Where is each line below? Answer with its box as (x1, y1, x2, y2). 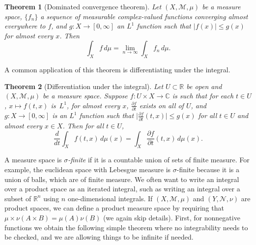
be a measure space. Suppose (43, 91, 128, 101)
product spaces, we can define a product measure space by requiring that (4, 203, 224, 213)
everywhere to (4, 21, 46, 31)
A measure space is (4, 154, 62, 165)
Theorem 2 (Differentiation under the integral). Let (4, 81, 164, 91)
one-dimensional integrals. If (67, 193, 153, 203)
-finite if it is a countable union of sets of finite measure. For (68, 154, 250, 165)
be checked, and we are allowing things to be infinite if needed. (4, 232, 194, 242)
